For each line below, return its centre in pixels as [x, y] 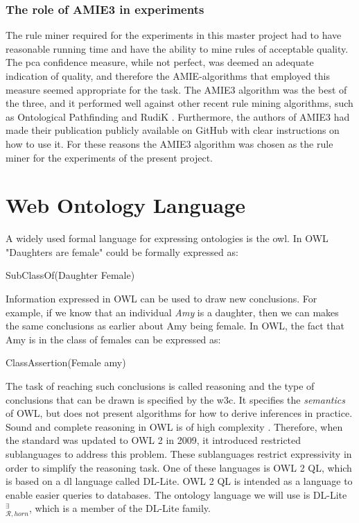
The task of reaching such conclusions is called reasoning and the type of [160, 386]
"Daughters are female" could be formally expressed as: [122, 251]
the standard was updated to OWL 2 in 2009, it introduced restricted [154, 440]
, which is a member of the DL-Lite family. [120, 508]
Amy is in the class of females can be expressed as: [113, 339]
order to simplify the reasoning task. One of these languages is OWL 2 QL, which [179, 467]
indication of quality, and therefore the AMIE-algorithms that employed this [168, 76]
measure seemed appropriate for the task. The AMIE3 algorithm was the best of [176, 89]
